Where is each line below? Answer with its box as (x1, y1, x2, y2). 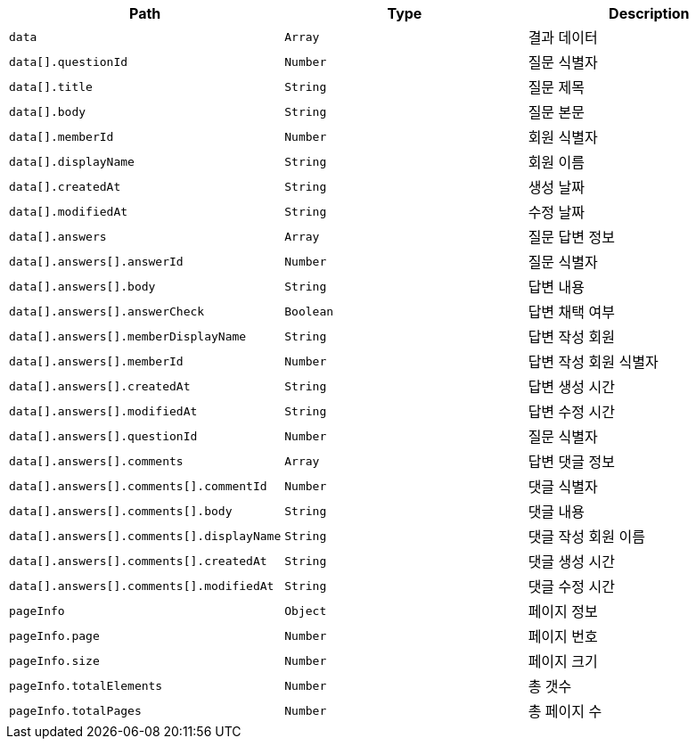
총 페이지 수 (528, 702, 602, 720)
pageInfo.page (9, 628, 100, 643)
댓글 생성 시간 (528, 553, 615, 570)
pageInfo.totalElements (9, 678, 163, 693)
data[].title (9, 79, 93, 94)
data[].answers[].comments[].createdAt (9, 553, 267, 568)
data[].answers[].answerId (9, 254, 184, 268)
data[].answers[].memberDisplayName (9, 329, 247, 343)
